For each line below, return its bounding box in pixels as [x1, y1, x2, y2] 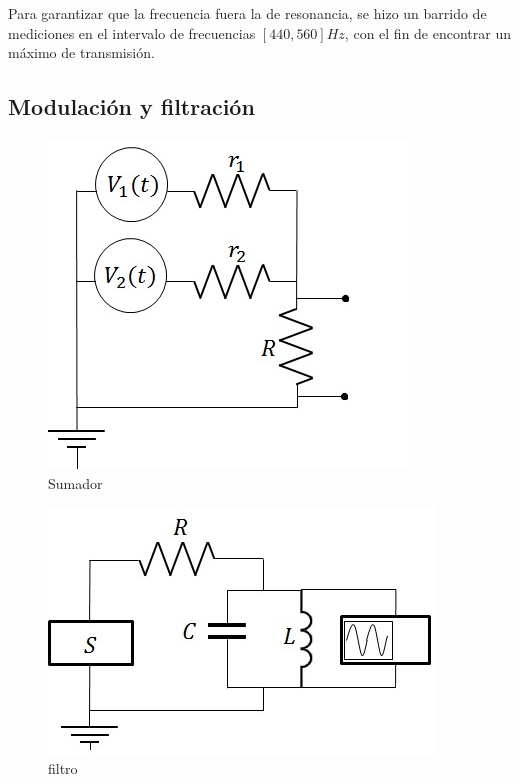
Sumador [48, 472, 103, 493]
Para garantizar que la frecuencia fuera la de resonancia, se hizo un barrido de [8, 3, 487, 23]
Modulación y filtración [8, 91, 255, 122]
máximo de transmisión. [8, 42, 155, 63]
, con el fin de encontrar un [344, 22, 511, 43]
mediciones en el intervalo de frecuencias [8, 22, 256, 43]
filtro [48, 757, 78, 778]
